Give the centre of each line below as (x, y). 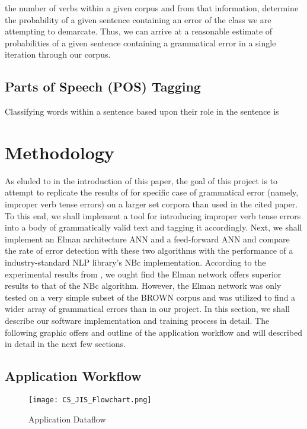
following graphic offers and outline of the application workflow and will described (154, 332)
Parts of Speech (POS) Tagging (103, 86)
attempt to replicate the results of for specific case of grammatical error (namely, (152, 192)
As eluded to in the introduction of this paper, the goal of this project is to (141, 180)
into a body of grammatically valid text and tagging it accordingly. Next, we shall (153, 227)
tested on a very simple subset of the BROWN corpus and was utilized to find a (150, 297)
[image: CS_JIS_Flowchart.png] (90, 400)
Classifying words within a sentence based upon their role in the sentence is (142, 111)
